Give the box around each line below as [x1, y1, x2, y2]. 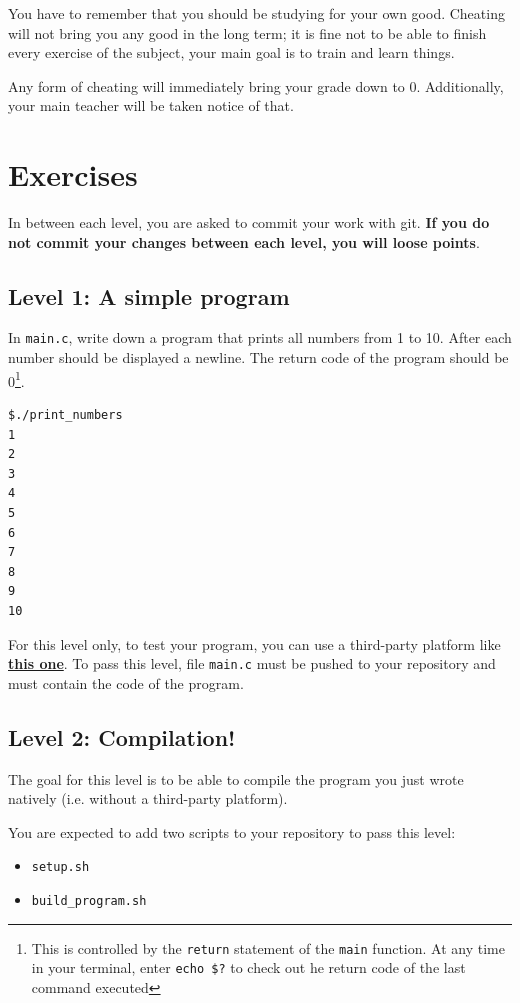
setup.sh [31, 860, 90, 875]
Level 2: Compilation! [8, 721, 236, 752]
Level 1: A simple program [8, 280, 290, 311]
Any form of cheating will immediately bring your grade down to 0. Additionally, [8, 75, 504, 96]
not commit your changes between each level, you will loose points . [8, 231, 480, 252]
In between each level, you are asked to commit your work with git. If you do [8, 212, 490, 233]
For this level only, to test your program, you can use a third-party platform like [8, 633, 501, 654]
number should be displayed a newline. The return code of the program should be [8, 347, 509, 368]
